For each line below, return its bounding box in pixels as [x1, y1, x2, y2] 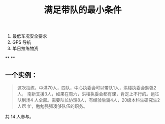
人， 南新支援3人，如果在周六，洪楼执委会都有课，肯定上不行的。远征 [17, 91, 160, 96]
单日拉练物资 [12, 45, 38, 52]
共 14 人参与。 [5, 114, 34, 120]
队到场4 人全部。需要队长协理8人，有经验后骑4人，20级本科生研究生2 [17, 97, 160, 103]
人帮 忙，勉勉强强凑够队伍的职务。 [17, 103, 88, 109]
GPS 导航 [12, 39, 32, 45]
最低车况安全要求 [12, 33, 47, 39]
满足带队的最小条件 [43, 4, 122, 16]
